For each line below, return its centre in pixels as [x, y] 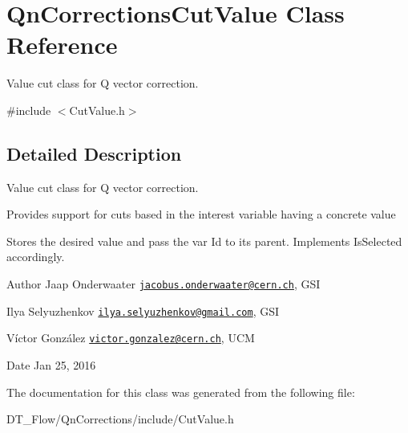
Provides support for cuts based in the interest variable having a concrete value [201, 214]
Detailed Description [94, 153]
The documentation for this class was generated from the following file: [181, 392]
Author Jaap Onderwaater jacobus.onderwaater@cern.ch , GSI [164, 284]
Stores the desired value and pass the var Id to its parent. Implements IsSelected [204, 241]
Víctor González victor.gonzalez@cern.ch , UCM [131, 338]
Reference [62, 45]
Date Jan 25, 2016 [51, 365]
